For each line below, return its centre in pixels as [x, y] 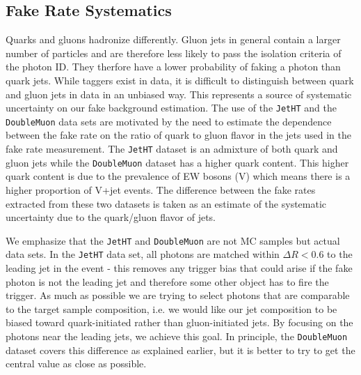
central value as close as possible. [76, 363]
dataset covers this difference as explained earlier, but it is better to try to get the [180, 350]
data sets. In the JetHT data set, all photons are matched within [143, 254]
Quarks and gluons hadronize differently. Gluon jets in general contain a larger [173, 39]
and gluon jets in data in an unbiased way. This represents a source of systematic [179, 94]
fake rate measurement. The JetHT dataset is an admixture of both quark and [172, 149]
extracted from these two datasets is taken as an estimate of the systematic [166, 203]
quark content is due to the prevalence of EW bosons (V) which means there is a [178, 176]
